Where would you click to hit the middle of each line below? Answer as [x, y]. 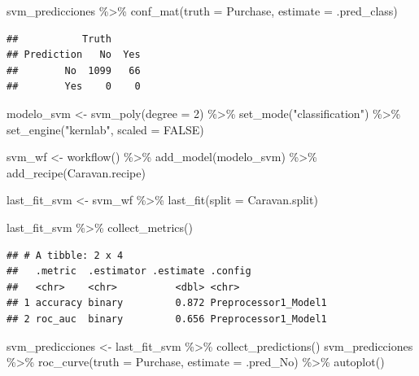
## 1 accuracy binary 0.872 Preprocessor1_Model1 [167, 303]
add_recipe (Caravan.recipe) [76, 172]
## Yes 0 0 [74, 87]
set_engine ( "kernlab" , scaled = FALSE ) [105, 129]
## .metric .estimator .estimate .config [129, 271]
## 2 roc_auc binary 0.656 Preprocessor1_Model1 [167, 319]
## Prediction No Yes [74, 55]
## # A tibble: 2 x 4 [65, 255]
